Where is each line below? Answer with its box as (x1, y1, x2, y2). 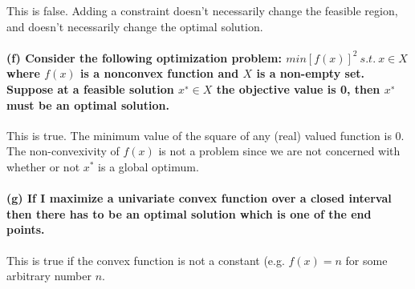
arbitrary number (6, 267, 92, 284)
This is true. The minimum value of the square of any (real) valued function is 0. (6, 126, 405, 143)
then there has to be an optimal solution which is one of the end (6, 205, 372, 222)
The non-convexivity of (6, 142, 120, 159)
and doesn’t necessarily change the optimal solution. (6, 18, 263, 34)
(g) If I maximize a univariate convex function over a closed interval (6, 190, 392, 207)
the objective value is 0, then (216, 80, 380, 97)
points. (6, 221, 45, 238)
